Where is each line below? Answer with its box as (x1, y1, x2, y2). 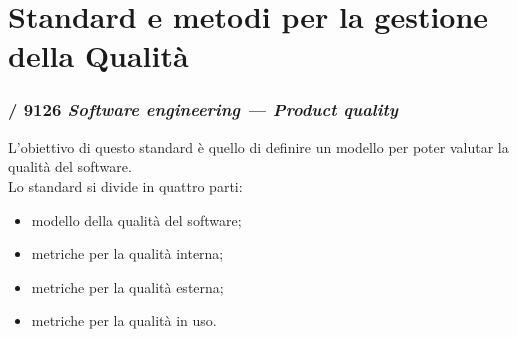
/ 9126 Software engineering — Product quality (8, 97, 399, 122)
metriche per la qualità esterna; (31, 276, 224, 297)
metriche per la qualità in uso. (31, 310, 217, 331)
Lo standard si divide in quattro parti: (8, 175, 243, 196)
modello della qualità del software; (31, 209, 242, 230)
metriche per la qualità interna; (31, 243, 224, 264)
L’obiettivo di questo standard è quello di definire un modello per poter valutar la (8, 136, 509, 157)
